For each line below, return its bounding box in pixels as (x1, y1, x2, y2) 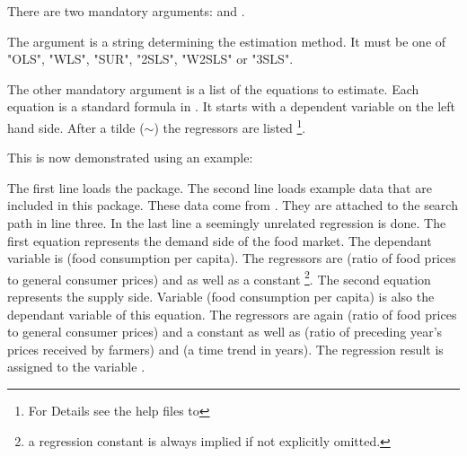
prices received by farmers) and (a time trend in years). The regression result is (7, 339, 444, 358)
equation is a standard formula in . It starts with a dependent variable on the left (7, 97, 456, 116)
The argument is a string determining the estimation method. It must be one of (7, 31, 446, 50)
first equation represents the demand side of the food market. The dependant (7, 231, 432, 250)
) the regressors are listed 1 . (154, 115, 306, 136)
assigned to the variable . (7, 357, 145, 376)
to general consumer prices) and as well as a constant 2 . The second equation (7, 267, 431, 288)
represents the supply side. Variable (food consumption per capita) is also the (7, 287, 435, 306)
